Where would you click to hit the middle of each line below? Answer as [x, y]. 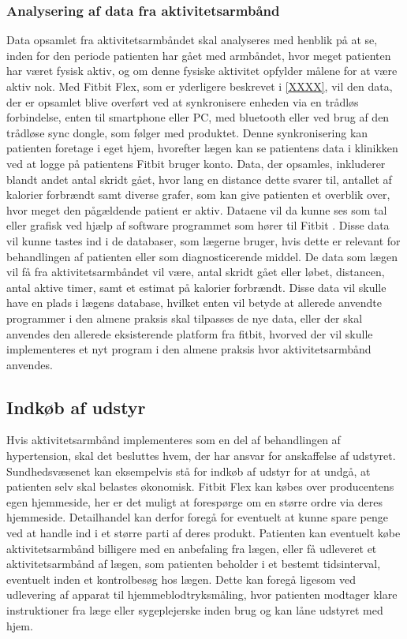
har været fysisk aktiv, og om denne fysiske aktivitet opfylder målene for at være [202, 71]
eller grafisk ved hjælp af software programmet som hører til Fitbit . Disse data [198, 225]
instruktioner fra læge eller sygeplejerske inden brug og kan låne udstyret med [195, 610]
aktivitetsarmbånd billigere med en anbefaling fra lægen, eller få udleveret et [192, 548]
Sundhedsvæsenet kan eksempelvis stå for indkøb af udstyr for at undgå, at [189, 471]
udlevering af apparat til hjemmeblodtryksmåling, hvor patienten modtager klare [202, 594]
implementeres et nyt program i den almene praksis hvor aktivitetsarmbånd [189, 349]
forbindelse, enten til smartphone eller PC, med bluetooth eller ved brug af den [198, 117]
